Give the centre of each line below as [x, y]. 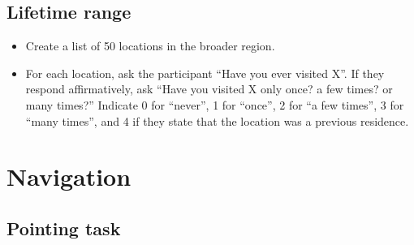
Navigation [69, 176]
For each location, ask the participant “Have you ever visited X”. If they [205, 73]
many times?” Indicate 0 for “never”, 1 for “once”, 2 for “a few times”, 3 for [215, 104]
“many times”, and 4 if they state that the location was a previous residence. [217, 120]
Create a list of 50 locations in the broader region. [150, 46]
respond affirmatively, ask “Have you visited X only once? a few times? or [209, 89]
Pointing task [64, 228]
